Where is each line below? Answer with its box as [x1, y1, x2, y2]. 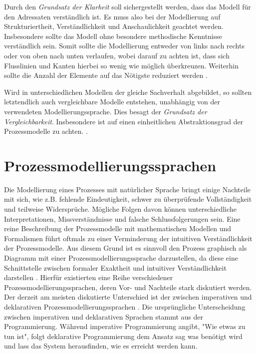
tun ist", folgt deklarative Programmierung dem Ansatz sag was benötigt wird [4, 331, 243, 341]
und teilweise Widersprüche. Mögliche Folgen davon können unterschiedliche [4, 204, 237, 214]
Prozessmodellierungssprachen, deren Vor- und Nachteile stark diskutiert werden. [4, 282, 252, 292]
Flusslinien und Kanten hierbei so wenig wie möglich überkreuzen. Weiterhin [4, 60, 239, 70]
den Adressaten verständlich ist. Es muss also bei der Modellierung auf [4, 11, 221, 21]
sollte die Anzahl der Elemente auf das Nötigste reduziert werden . [4, 70, 208, 80]
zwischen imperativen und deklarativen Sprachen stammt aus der [4, 311, 203, 322]
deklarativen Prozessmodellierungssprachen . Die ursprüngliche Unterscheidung [4, 301, 246, 312]
